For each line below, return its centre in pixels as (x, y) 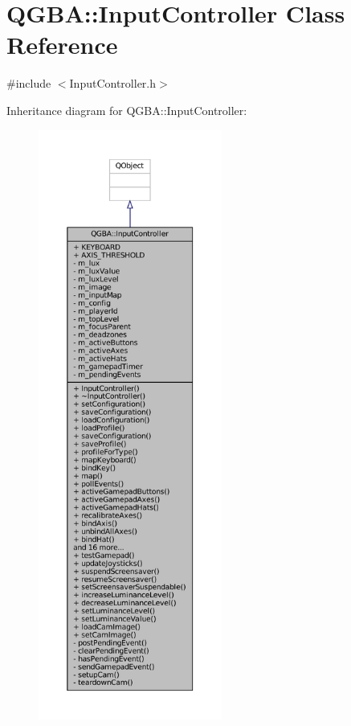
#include (29, 83)
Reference (62, 45)
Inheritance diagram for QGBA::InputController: (127, 110)
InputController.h (113, 83)
